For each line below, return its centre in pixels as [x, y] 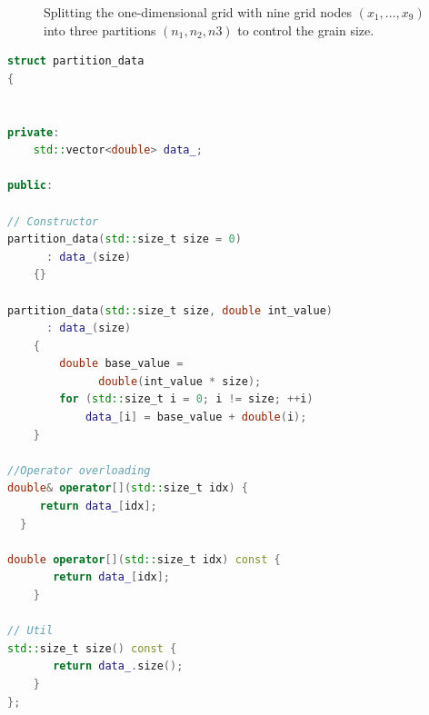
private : [34, 132]
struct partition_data [76, 61]
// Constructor [53, 221]
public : [30, 186]
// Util [30, 631]
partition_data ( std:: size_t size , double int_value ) [170, 310]
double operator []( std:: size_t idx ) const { [144, 559]
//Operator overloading [79, 470]
